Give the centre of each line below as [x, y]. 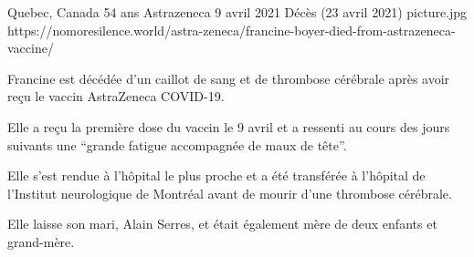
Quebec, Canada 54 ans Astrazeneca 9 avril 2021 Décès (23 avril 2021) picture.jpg [237, 12]
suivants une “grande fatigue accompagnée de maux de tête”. [177, 144]
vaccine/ [31, 48]
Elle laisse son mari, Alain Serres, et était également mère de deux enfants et [222, 224]
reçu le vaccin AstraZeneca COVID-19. [116, 96]
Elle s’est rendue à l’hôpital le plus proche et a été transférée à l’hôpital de [216, 175]
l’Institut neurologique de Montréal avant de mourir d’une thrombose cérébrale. [230, 193]
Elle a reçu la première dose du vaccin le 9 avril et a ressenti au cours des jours [229, 126]
